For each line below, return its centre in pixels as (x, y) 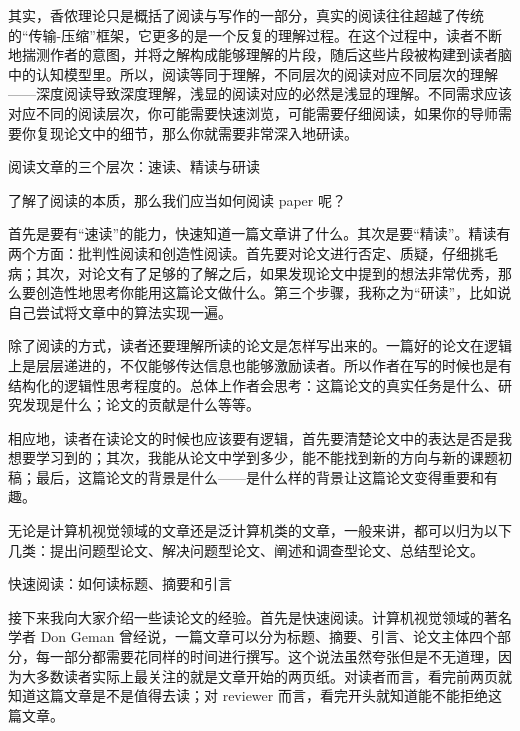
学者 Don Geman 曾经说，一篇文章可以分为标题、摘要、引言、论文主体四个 (253, 636)
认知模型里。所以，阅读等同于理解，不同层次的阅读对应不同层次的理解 (266, 73)
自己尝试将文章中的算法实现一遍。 (120, 311)
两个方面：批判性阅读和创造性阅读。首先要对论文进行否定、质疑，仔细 (239, 252)
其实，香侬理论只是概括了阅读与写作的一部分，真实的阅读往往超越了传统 (246, 15)
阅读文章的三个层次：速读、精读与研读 (134, 166)
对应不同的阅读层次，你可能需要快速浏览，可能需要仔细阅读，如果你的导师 (253, 112)
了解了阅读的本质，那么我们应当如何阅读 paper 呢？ (177, 199)
